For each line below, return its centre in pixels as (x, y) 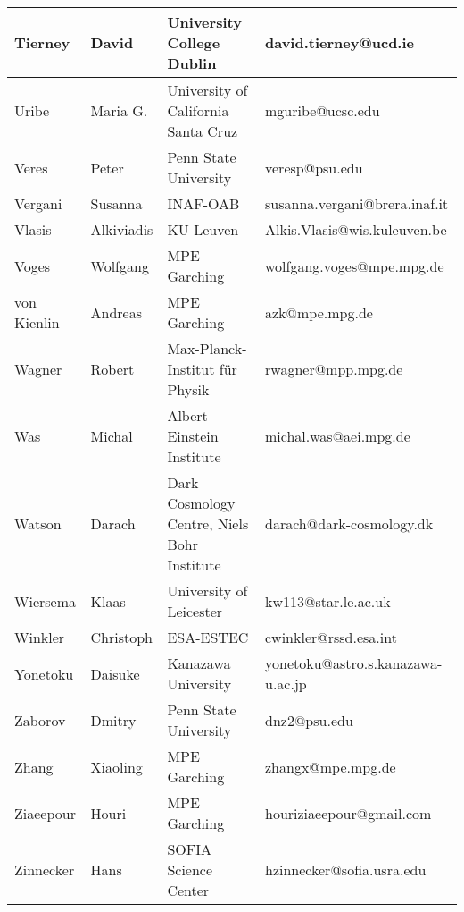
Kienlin (37, 322)
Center (188, 890)
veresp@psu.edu (314, 167)
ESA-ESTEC (208, 637)
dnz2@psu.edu (309, 720)
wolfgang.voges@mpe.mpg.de (355, 266)
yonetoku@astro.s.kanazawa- (354, 663)
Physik (188, 389)
